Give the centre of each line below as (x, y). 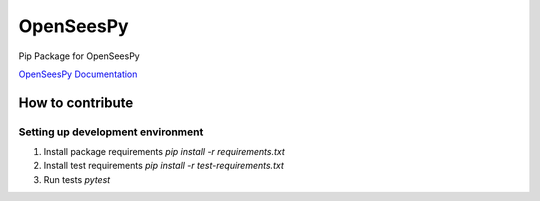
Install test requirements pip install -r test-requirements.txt (163, 166)
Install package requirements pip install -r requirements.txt (164, 152)
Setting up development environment (111, 132)
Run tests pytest (77, 179)
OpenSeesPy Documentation (78, 74)
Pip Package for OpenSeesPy (79, 56)
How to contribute (76, 102)
